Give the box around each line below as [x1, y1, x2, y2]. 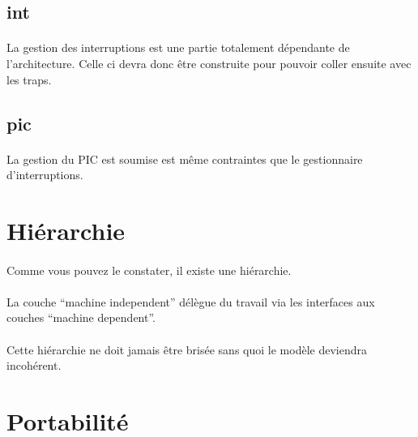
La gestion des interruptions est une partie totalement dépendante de [6, 39, 350, 56]
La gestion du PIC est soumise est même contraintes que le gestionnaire [6, 150, 363, 167]
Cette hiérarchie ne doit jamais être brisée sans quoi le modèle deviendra [6, 341, 367, 358]
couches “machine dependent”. [6, 309, 156, 326]
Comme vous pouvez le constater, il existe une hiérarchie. [6, 261, 292, 278]
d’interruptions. [6, 166, 83, 183]
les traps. [6, 71, 52, 88]
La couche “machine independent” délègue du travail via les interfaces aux [6, 293, 375, 310]
